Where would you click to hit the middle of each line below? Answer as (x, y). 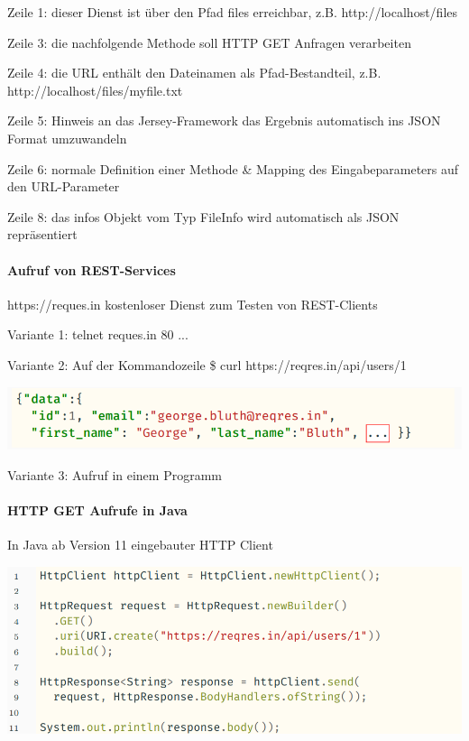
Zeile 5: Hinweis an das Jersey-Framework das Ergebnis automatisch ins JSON (224, 120)
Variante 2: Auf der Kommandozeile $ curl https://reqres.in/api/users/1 (207, 364)
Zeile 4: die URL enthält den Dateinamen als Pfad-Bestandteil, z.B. (194, 73)
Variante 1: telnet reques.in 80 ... (98, 334)
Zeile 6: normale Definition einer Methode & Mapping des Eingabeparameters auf (233, 168)
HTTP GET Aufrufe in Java (97, 510)
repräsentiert (42, 234)
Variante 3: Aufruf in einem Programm (115, 474)
